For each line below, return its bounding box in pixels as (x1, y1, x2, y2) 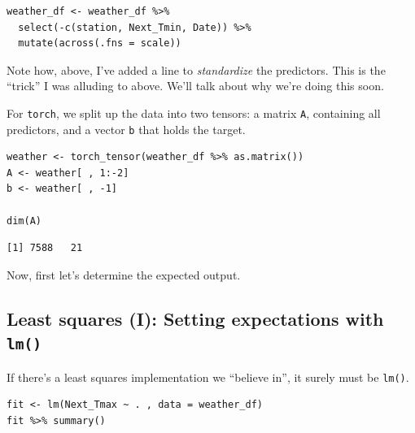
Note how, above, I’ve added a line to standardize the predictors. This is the (7, 61, 386, 78)
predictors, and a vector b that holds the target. (7, 120, 246, 137)
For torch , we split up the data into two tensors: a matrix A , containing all (7, 104, 381, 121)
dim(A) (7, 214, 41, 227)
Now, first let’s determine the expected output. (7, 266, 241, 283)
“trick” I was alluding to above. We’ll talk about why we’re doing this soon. (7, 77, 384, 94)
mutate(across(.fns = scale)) (18, 37, 181, 50)
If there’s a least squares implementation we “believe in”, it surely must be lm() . (7, 368, 409, 385)
